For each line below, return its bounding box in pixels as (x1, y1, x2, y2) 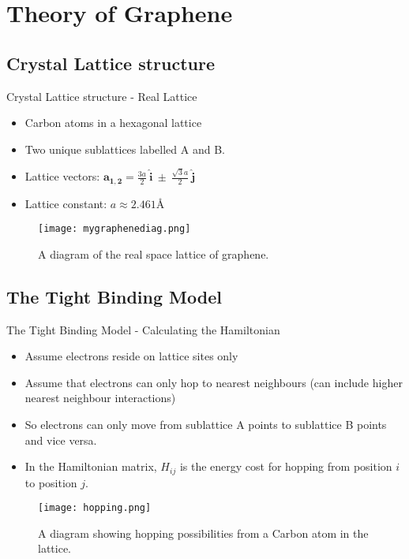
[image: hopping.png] (38, 502, 152, 514)
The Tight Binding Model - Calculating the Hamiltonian (6, 321, 280, 337)
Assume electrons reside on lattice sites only (24, 348, 238, 364)
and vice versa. (24, 431, 97, 448)
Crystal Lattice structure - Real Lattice (6, 88, 197, 104)
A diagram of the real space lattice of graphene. (38, 245, 269, 262)
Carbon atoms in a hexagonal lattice (24, 114, 202, 131)
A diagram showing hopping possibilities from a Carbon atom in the (38, 524, 369, 541)
